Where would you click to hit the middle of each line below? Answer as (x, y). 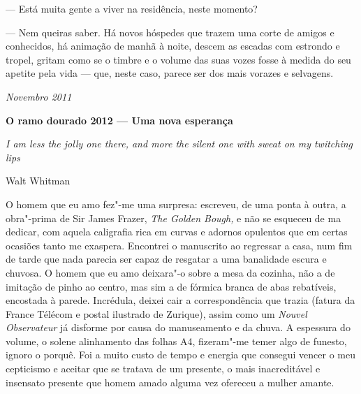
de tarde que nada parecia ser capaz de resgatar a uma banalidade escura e (166, 259)
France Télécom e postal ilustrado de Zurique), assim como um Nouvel (156, 313)
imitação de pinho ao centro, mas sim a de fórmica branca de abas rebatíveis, (171, 286)
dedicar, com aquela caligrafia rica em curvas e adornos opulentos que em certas (177, 232)
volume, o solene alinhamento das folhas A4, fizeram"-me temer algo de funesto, (176, 341)
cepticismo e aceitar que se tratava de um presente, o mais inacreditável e (163, 369)
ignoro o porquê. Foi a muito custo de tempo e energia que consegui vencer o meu (180, 355)
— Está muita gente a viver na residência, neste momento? (132, 8)
